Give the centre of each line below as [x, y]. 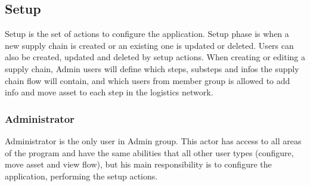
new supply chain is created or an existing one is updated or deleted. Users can [149, 45]
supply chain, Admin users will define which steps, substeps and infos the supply [152, 68]
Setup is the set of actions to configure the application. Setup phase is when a [147, 34]
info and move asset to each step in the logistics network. [109, 92]
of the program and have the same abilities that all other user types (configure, [149, 152]
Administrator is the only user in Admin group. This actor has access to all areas [153, 140]
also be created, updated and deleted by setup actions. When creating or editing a [155, 57]
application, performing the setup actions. [81, 176]
